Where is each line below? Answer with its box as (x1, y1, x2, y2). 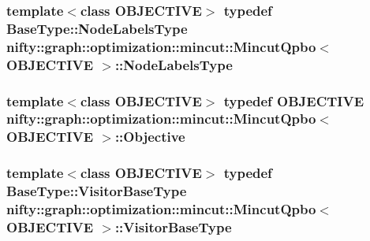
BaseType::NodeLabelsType (6, 18, 188, 38)
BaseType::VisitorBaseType (6, 181, 187, 201)
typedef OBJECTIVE (223, 91, 364, 110)
